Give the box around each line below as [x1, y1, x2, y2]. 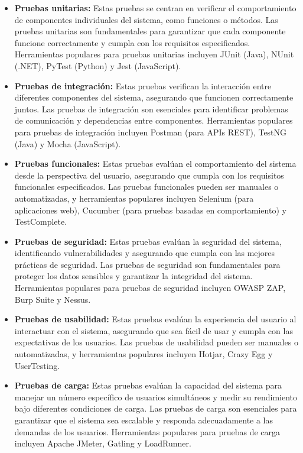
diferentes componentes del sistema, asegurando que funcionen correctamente [14, 91, 294, 103]
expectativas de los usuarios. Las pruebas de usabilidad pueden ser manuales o [14, 336, 298, 348]
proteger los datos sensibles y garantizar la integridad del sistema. [14, 270, 253, 282]
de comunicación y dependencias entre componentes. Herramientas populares [14, 114, 293, 127]
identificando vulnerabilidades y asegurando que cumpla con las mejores [14, 247, 275, 259]
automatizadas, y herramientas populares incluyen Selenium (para [14, 192, 254, 204]
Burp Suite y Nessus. [14, 293, 91, 305]
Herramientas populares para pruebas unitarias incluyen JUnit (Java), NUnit [14, 48, 294, 60]
